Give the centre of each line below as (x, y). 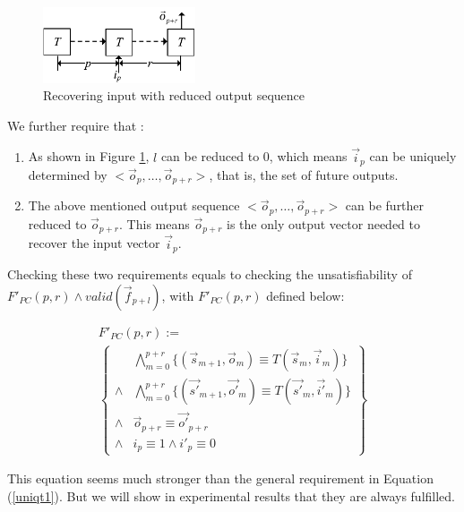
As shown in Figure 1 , (89, 156)
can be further (385, 205)
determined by (68, 174)
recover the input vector (94, 243)
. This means (155, 223)
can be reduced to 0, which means (254, 156)
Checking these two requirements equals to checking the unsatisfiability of (210, 274)
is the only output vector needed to (324, 223)
